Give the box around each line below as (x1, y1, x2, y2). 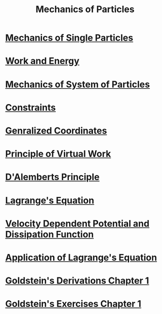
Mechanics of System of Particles (5, 79, 150, 90)
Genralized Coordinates (5, 125, 107, 136)
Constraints (5, 101, 56, 113)
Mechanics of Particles (35, 4, 135, 15)
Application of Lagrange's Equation (5, 252, 157, 263)
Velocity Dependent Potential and (5, 218, 150, 229)
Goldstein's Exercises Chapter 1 (5, 298, 142, 310)
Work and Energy (5, 55, 79, 67)
